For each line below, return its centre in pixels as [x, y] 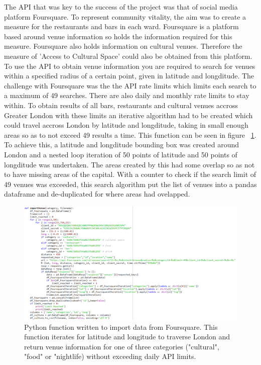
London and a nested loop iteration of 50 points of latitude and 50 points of [121, 154]
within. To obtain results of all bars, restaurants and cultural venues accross [121, 105]
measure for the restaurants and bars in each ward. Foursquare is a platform [121, 26]
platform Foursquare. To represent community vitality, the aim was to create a [125, 16]
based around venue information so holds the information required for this [118, 36]
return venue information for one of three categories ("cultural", [122, 346]
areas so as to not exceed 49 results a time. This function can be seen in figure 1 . [130, 134]
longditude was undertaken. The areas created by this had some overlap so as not [129, 164]
